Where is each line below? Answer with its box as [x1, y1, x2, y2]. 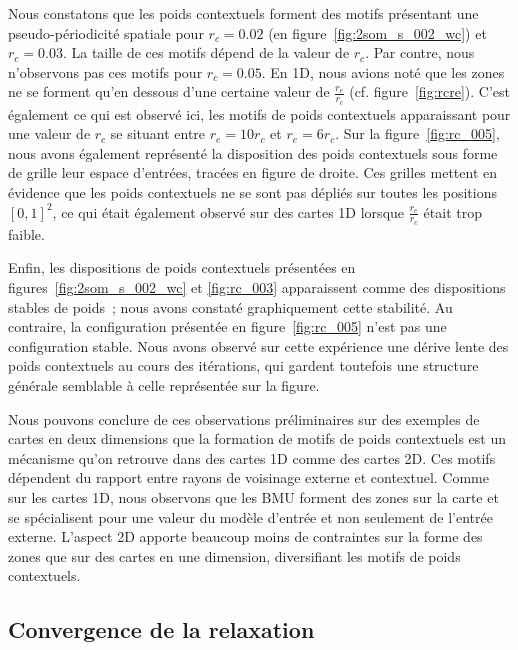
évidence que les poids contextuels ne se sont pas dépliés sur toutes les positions [8, 181, 497, 202]
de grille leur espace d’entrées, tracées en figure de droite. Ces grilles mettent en [8, 162, 498, 183]
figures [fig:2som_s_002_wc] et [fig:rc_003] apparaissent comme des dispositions [8, 277, 506, 297]
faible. [8, 223, 45, 244]
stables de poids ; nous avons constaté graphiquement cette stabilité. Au [8, 296, 453, 317]
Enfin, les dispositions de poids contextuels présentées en [8, 257, 356, 278]
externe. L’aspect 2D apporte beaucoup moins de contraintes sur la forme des [8, 526, 483, 547]
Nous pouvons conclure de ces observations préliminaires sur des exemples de [8, 408, 480, 429]
